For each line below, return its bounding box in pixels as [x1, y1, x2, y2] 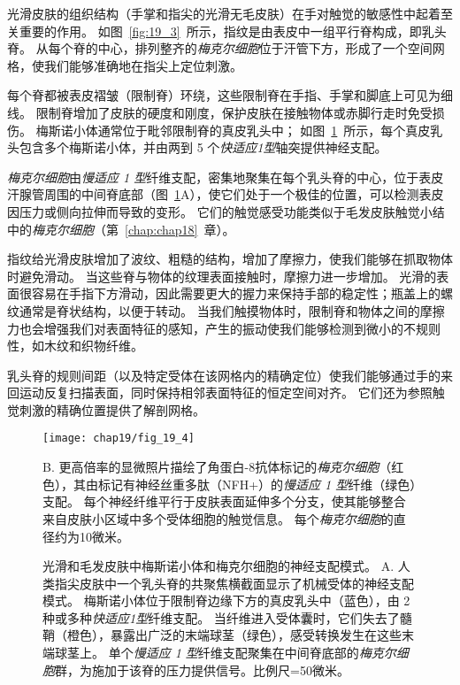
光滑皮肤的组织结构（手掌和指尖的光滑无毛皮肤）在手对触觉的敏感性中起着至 [7, 4, 453, 22]
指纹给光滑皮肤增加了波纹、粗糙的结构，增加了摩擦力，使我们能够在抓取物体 [7, 250, 453, 268]
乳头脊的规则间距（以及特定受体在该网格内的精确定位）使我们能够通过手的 [7, 366, 441, 384]
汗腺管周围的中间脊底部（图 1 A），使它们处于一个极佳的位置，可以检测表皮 [7, 185, 444, 204]
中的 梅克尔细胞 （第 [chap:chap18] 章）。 [7, 219, 235, 238]
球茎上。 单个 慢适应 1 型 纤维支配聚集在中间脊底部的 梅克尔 [54, 643, 396, 662]
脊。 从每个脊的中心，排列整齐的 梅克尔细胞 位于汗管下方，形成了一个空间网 [7, 39, 445, 58]
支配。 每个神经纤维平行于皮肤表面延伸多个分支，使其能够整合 [42, 492, 406, 511]
